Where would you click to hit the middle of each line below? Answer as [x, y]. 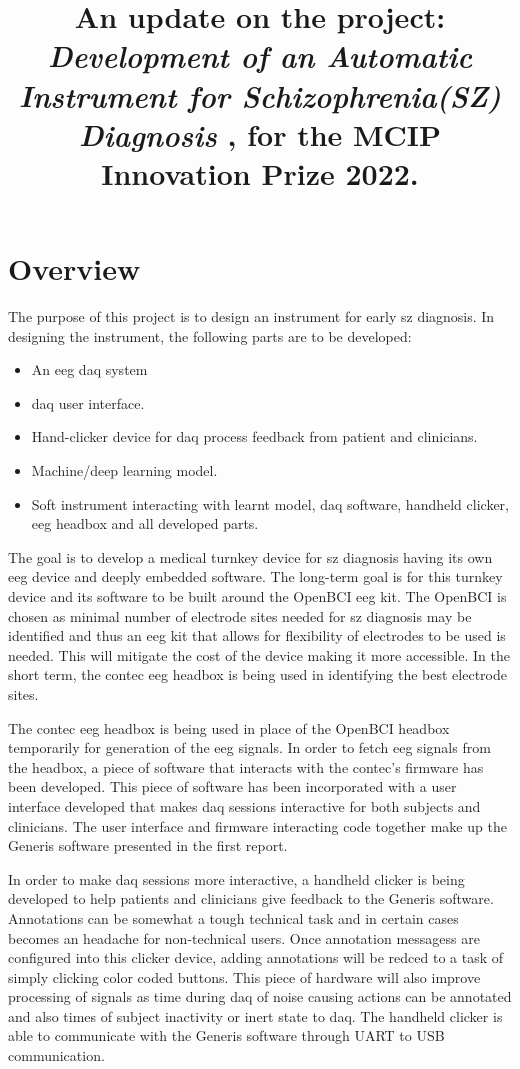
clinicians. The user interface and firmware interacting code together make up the [257, 825]
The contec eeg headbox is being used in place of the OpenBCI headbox [229, 727]
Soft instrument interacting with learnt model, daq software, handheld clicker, [270, 503]
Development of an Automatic [260, 56]
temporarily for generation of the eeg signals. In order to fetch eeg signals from [249, 747]
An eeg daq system [89, 369]
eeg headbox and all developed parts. [145, 523]
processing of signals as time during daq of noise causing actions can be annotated [260, 996]
